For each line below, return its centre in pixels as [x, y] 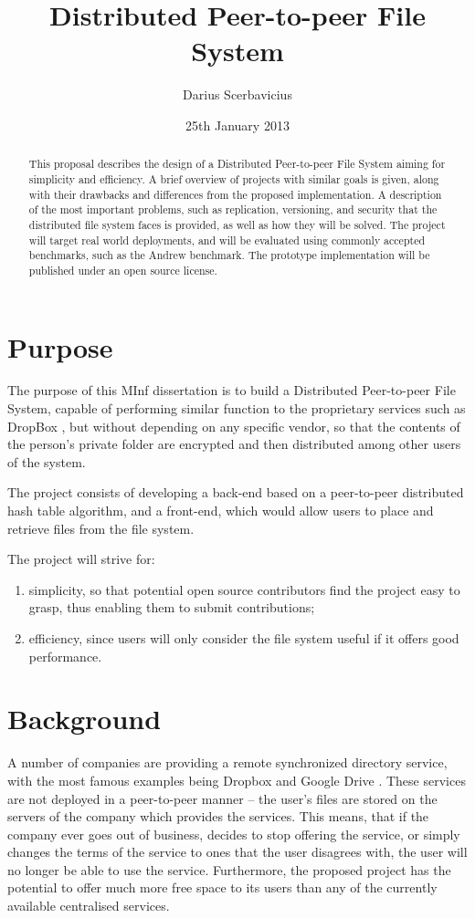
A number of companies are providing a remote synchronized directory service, [227, 762]
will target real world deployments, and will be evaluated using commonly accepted [227, 240]
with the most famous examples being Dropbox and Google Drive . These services [237, 780]
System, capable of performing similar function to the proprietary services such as [237, 408]
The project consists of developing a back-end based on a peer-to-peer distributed [236, 492]
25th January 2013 [237, 125]
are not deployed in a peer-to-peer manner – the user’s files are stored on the [222, 798]
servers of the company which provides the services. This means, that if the [218, 816]
